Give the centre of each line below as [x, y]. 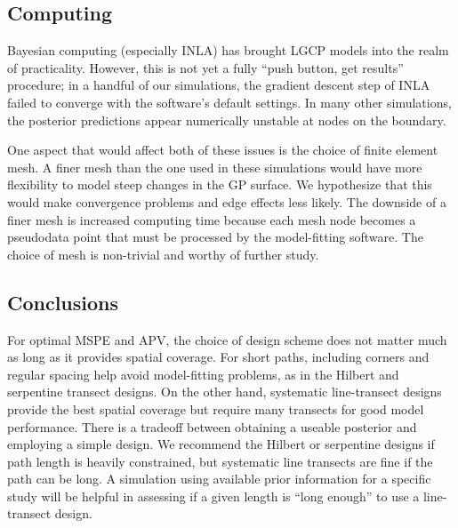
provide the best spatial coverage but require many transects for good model [216, 408]
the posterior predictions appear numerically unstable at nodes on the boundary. [227, 120]
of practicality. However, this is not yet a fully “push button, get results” [205, 67]
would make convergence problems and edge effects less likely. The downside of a [227, 201]
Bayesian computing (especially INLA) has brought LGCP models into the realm [228, 50]
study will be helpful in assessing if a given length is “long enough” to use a [213, 496]
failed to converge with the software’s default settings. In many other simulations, [229, 102]
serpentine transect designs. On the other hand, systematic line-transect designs [225, 392]
